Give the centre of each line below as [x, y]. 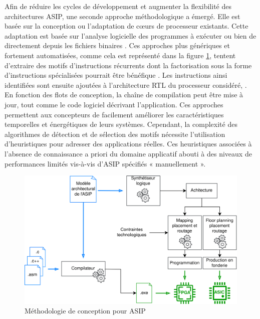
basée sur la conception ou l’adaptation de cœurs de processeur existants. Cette [126, 26]
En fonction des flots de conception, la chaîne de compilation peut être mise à [124, 95]
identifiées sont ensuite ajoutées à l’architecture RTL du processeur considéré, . [126, 85]
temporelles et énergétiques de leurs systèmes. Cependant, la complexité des [121, 124]
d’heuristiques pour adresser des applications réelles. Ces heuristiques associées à [128, 144]
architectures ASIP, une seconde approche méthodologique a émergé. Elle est [122, 16]
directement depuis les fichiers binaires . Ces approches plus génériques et [117, 45]
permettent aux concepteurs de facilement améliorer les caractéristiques [114, 114]
